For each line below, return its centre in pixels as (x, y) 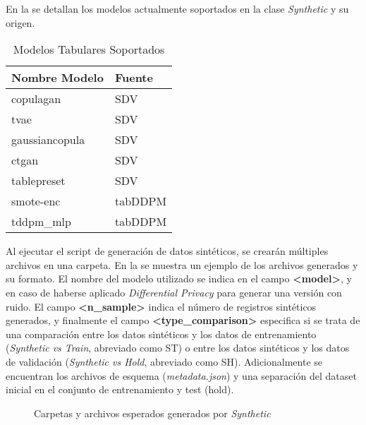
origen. (20, 22)
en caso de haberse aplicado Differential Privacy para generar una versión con (174, 292)
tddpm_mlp (41, 222)
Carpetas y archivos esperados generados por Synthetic (152, 413)
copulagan (36, 99)
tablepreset (38, 181)
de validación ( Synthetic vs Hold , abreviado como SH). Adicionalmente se (164, 361)
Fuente (134, 78)
